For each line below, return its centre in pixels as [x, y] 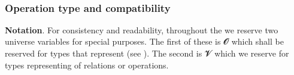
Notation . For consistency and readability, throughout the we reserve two [142, 29]
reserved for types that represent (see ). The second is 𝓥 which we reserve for [147, 53]
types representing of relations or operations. [87, 65]
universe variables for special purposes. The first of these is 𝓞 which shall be [144, 41]
